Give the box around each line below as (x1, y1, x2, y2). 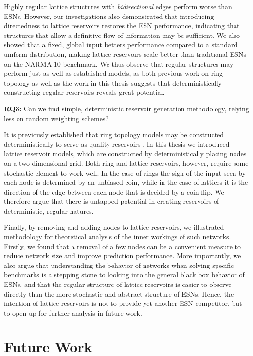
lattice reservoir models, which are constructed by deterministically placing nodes (4, 148, 247, 159)
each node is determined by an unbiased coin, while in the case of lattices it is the (4, 177, 248, 187)
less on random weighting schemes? (4, 113, 108, 123)
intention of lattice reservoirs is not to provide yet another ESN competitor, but (4, 298, 242, 308)
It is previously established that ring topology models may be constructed (4, 129, 224, 140)
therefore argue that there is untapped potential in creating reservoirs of (4, 196, 219, 206)
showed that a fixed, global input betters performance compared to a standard (4, 39, 238, 50)
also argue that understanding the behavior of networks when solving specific (4, 260, 234, 270)
